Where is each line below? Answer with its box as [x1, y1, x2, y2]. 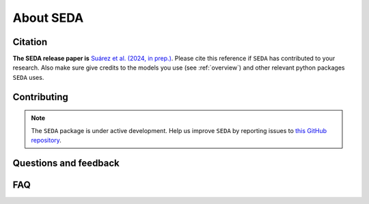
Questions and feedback [12, 157, 120, 169]
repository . [31, 136, 61, 145]
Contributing [12, 91, 68, 102]
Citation [12, 36, 48, 48]
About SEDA [12, 10, 84, 25]
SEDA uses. [12, 73, 44, 81]
